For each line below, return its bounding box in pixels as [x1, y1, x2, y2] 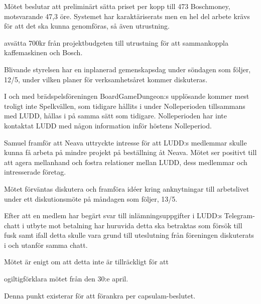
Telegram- [224, 210, 255, 221]
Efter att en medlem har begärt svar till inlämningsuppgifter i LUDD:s [4, 210, 222, 221]
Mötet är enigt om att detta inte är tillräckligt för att [4, 256, 169, 267]
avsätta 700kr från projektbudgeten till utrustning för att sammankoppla [4, 37, 228, 48]
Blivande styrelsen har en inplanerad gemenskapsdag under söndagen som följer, [4, 64, 251, 74]
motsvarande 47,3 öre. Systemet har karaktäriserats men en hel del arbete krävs [4, 11, 250, 21]
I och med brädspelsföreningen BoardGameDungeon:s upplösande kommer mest [4, 91, 249, 101]
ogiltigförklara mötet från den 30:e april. [4, 273, 128, 284]
